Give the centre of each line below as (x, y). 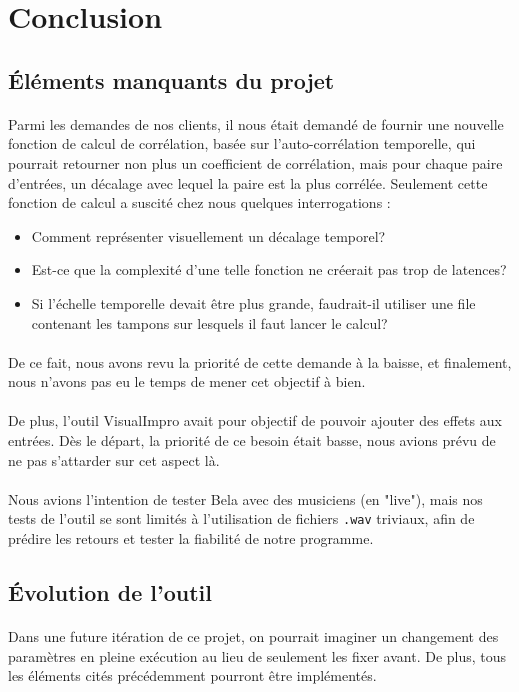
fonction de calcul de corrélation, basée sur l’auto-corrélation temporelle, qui (242, 143)
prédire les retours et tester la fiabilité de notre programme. (191, 538)
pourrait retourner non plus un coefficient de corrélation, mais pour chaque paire (255, 162)
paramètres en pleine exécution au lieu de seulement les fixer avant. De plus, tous (257, 655)
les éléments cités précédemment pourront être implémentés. (192, 675)
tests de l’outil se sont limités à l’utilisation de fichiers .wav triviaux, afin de (241, 518)
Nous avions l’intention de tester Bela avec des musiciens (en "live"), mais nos (245, 498)
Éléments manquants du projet (171, 79)
